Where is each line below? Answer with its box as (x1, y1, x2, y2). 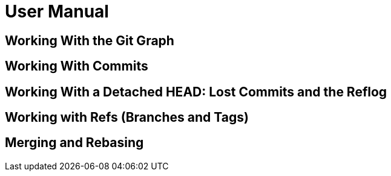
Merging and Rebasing (5, 135, 144, 151)
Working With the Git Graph (5, 33, 174, 48)
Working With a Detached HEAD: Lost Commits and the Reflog (5, 84, 387, 99)
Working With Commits (5, 58, 148, 74)
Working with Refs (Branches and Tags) (5, 110, 249, 125)
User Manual (5, 1, 109, 22)
